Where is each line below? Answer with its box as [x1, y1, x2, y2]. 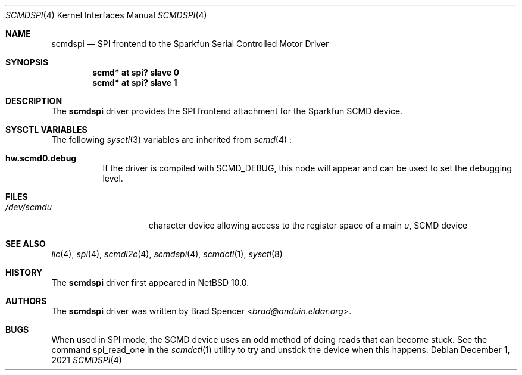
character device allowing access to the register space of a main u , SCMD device [148, 220, 468, 230]
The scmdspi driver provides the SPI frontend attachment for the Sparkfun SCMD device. [51, 106, 403, 116]
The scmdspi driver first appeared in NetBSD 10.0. [51, 277, 249, 287]
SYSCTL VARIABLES [5, 124, 87, 135]
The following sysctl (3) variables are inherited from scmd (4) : [51, 135, 292, 145]
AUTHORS [5, 296, 47, 306]
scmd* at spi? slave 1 [92, 77, 177, 87]
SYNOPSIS [5, 57, 49, 67]
